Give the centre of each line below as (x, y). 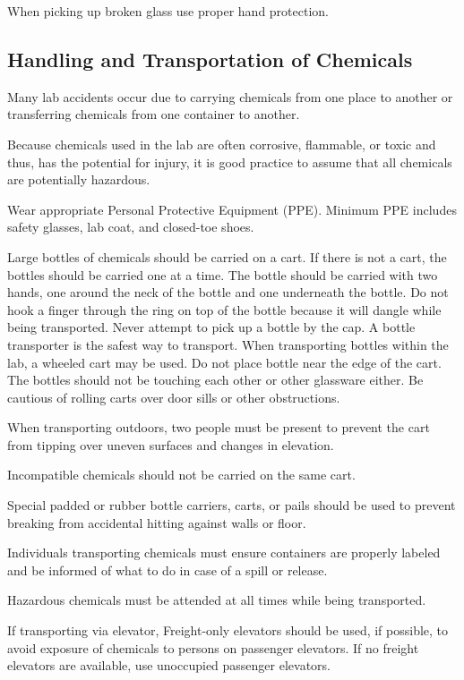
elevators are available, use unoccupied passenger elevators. (169, 665)
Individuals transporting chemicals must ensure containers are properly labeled (224, 552)
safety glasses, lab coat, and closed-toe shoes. (131, 227)
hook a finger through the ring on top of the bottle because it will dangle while (224, 309)
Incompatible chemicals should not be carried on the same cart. (181, 475)
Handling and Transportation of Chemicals (210, 59)
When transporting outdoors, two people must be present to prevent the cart (219, 427)
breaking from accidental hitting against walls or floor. (157, 522)
